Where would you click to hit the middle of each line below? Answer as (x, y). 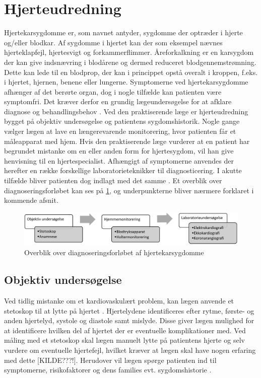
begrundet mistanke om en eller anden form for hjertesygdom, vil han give (119, 151)
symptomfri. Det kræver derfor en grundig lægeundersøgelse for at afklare (118, 101)
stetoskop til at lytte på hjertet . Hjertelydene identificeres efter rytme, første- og (129, 310)
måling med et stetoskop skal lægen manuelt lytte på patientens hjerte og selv (124, 340)
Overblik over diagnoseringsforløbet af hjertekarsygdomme (114, 252)
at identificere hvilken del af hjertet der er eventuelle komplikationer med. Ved (125, 330)
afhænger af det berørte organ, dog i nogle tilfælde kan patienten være (113, 91)
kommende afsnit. (31, 200)
